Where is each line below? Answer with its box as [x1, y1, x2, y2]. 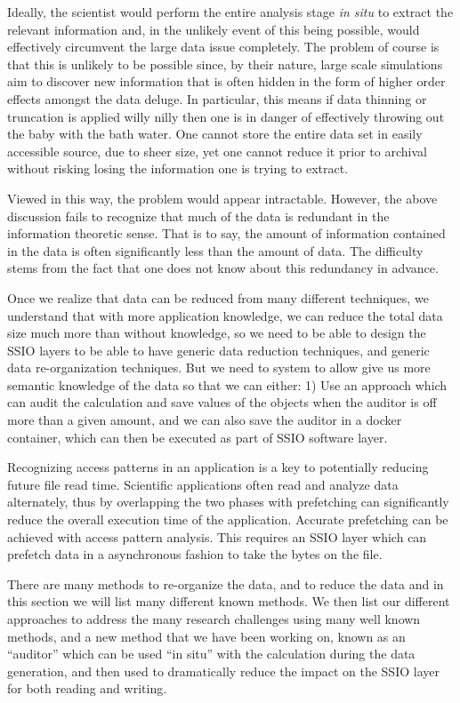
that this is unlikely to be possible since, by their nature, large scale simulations [7, 54, 443, 73]
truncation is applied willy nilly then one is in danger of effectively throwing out [7, 107, 445, 125]
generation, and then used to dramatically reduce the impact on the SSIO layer [7, 661, 440, 680]
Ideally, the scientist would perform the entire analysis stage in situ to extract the [7, 3, 454, 20]
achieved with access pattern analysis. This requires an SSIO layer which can [7, 527, 427, 546]
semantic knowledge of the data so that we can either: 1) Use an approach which [7, 375, 448, 394]
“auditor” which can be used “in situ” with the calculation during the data [7, 644, 416, 663]
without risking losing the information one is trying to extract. [7, 159, 349, 178]
